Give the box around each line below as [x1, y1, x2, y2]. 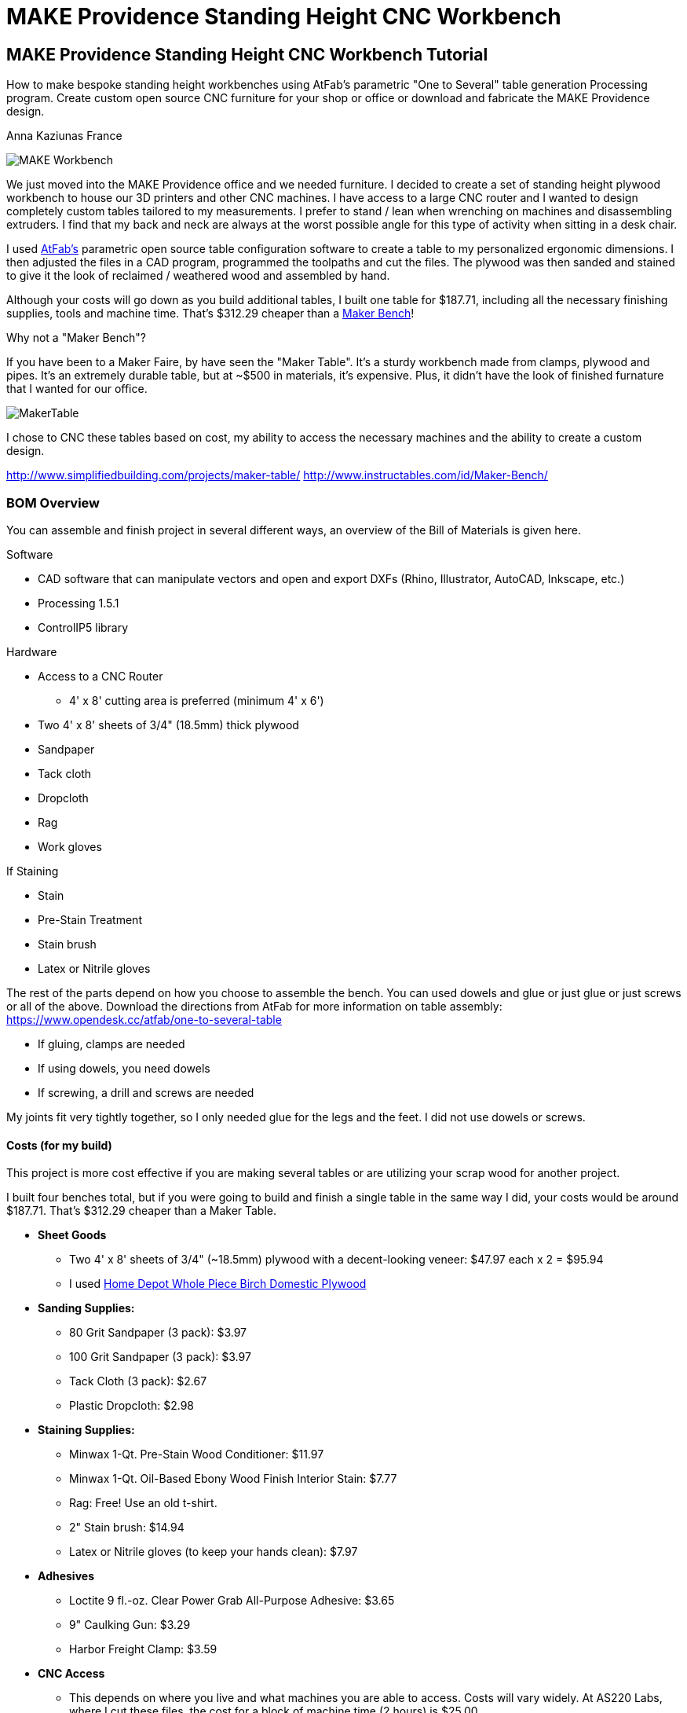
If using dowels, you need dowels [38, 1061, 210, 1075]
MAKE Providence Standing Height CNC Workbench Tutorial [6, 44, 488, 64]
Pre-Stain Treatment [38, 912, 142, 926]
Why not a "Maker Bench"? [6, 331, 146, 345]
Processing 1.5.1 [38, 596, 119, 610]
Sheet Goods [38, 1228, 107, 1242]
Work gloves [38, 839, 102, 853]
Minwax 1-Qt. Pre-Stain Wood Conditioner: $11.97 [69, 1447, 324, 1462]
